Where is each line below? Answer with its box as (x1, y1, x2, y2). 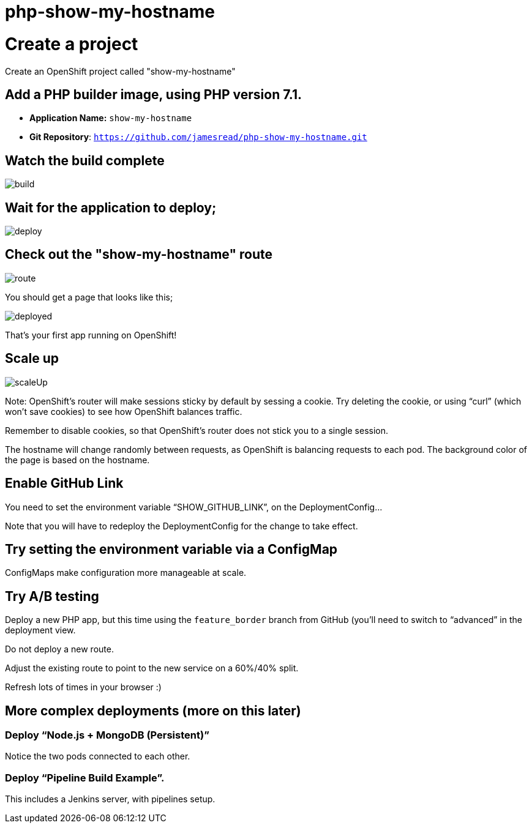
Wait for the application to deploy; (5, 200, 217, 215)
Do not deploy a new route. (5, 644, 114, 655)
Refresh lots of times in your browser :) (5, 682, 162, 693)
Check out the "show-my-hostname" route (5, 247, 272, 263)
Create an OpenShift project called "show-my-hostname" (5, 65, 236, 76)
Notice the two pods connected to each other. (5, 751, 190, 762)
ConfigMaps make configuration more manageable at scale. (5, 567, 247, 578)
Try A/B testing (5, 588, 99, 604)
